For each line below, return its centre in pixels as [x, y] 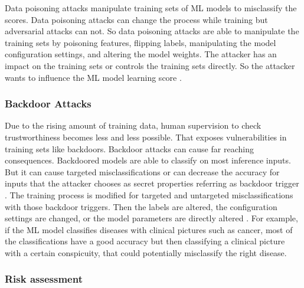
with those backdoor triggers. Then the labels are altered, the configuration [141, 206]
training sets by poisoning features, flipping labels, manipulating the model [140, 42]
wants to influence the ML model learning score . [93, 77]
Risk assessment [44, 279]
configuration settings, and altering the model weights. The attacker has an [141, 54]
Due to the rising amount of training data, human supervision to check [133, 125]
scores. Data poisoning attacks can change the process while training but [136, 19]
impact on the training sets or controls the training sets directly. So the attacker [150, 65]
